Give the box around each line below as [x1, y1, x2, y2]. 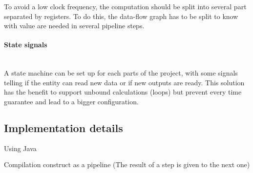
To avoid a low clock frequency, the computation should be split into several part [4, 1, 247, 11]
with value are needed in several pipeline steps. [4, 20, 145, 31]
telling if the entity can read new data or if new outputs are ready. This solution [4, 77, 245, 87]
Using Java [4, 143, 37, 153]
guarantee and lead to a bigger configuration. [4, 96, 139, 106]
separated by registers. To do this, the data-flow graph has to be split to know [4, 11, 238, 21]
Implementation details [4, 120, 123, 135]
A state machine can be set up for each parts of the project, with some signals [4, 68, 238, 78]
